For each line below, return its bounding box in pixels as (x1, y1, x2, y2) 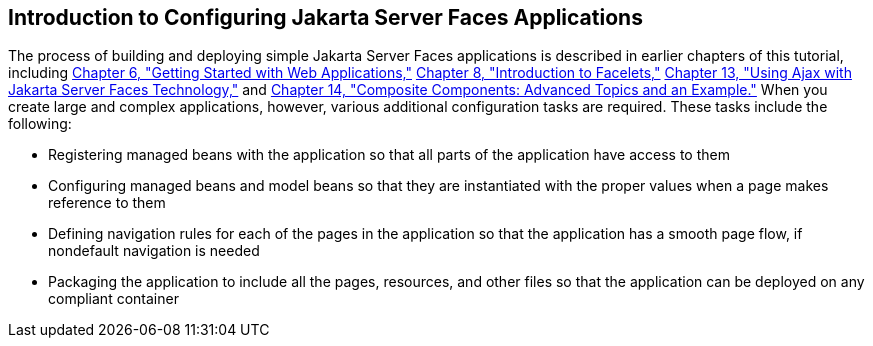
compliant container (48, 290, 179, 308)
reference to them (48, 194, 166, 212)
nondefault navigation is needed (48, 242, 260, 260)
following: (8, 115, 72, 133)
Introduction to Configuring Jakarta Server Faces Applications (8, 5, 643, 30)
